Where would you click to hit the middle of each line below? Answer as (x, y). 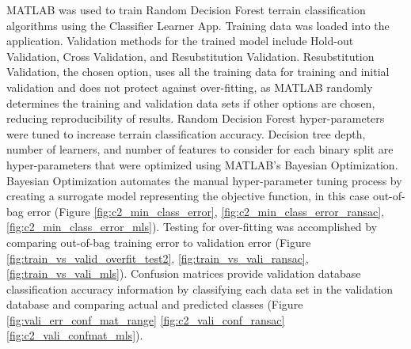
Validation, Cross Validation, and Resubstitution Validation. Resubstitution (190, 56)
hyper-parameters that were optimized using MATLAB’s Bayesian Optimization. (202, 164)
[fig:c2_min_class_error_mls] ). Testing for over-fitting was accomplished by (192, 227)
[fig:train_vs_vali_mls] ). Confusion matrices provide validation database (184, 273)
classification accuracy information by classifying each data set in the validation (200, 288)
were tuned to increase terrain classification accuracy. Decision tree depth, (186, 133)
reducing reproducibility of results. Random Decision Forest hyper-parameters (196, 118)
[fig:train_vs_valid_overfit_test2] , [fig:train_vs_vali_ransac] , (158, 258)
